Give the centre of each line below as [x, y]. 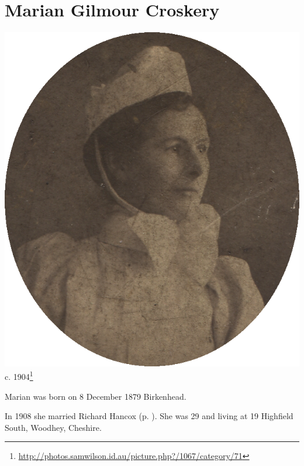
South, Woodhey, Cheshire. [53, 427]
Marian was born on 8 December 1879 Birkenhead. [96, 396]
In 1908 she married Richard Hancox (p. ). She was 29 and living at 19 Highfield [149, 416]
